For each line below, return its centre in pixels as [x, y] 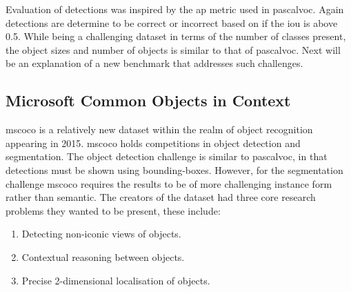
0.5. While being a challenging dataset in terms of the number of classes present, [176, 36]
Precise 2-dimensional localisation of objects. [116, 280]
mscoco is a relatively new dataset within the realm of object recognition [159, 129]
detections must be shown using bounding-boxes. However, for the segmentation [174, 169]
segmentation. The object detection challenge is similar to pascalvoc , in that [167, 156]
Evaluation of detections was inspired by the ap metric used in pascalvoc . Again [175, 9]
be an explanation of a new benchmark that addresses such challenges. [154, 63]
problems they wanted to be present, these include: [113, 210]
